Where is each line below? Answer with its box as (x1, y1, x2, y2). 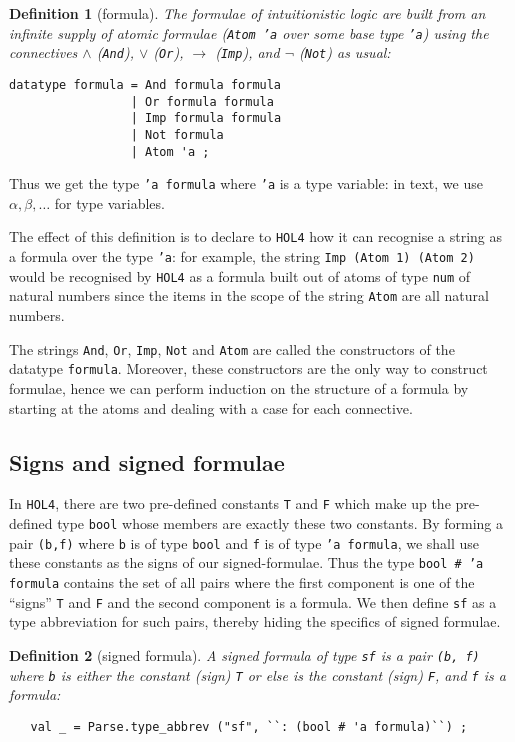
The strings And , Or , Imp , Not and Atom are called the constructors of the (9, 338, 455, 359)
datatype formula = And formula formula (9, 77, 282, 92)
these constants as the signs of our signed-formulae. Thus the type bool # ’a (9, 552, 484, 573)
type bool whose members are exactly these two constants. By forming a (57, 513, 503, 534)
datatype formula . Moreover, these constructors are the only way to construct (9, 358, 488, 379)
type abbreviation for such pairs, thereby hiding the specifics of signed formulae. (9, 611, 501, 632)
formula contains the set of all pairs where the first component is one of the (9, 571, 475, 592)
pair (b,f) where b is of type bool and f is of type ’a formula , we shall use (9, 532, 480, 553)
